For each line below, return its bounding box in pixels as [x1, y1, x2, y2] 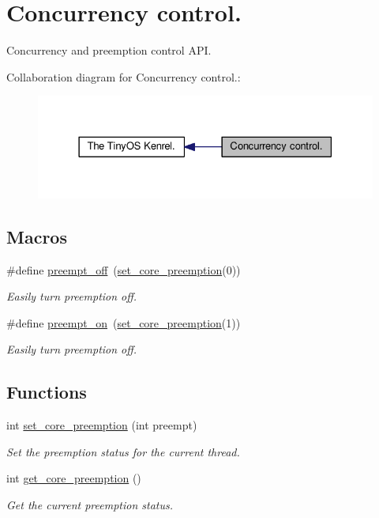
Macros [6, 224, 67, 248]
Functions [6, 380, 87, 404]
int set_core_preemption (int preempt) [6, 417, 197, 433]
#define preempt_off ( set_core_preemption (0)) [6, 261, 241, 278]
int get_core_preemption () [6, 470, 141, 486]
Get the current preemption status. [6, 497, 174, 513]
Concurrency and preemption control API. [6, 42, 212, 59]
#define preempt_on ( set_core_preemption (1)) [6, 314, 241, 331]
